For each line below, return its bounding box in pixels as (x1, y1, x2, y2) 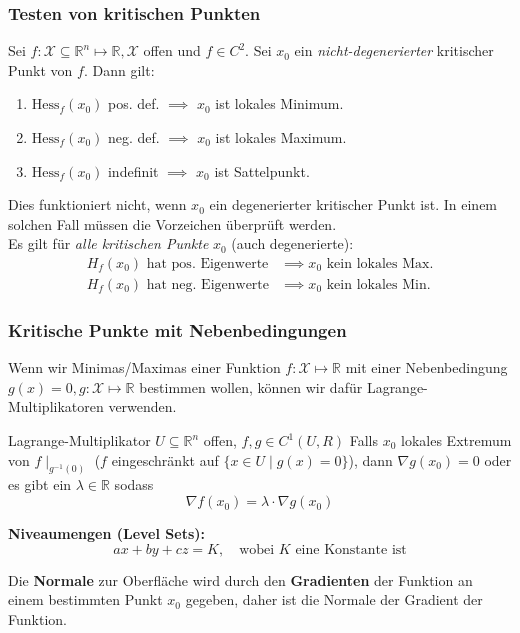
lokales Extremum (401, 430, 512, 451)
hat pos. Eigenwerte (146, 256, 269, 271)
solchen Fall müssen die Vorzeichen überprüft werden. (8, 213, 337, 234)
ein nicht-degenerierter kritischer (294, 40, 494, 61)
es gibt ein (8, 474, 72, 495)
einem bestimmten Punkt (8, 589, 163, 610)
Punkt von (8, 59, 73, 80)
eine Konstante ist (295, 542, 407, 557)
